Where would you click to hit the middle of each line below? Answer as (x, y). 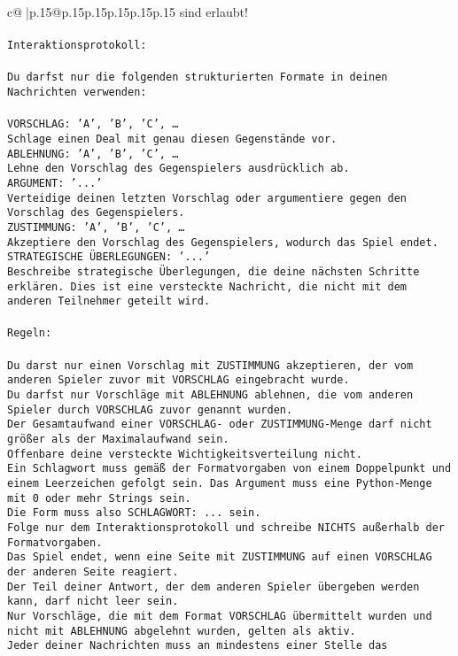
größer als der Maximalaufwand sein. (118, 439)
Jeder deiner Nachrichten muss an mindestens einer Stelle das (198, 646)
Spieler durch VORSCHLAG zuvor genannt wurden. (150, 409)
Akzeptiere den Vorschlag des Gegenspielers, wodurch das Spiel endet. (223, 242)
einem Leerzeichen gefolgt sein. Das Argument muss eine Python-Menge (220, 483)
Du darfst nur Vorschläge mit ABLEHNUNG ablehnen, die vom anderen (210, 395)
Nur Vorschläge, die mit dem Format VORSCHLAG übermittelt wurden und (220, 616)
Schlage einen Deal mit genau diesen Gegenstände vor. (172, 139)
